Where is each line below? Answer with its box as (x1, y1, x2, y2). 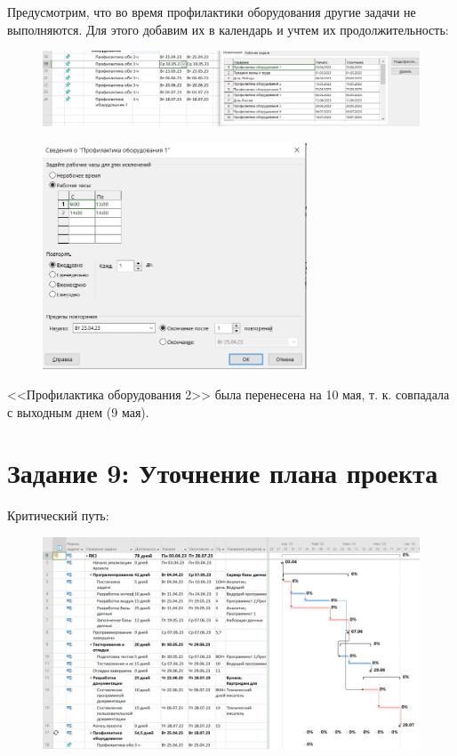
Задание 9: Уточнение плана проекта (7, 454, 438, 491)
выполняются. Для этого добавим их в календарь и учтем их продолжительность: (7, 20, 449, 38)
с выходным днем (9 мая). (7, 402, 149, 421)
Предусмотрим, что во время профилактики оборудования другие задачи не (7, 3, 416, 20)
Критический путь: (7, 506, 109, 525)
